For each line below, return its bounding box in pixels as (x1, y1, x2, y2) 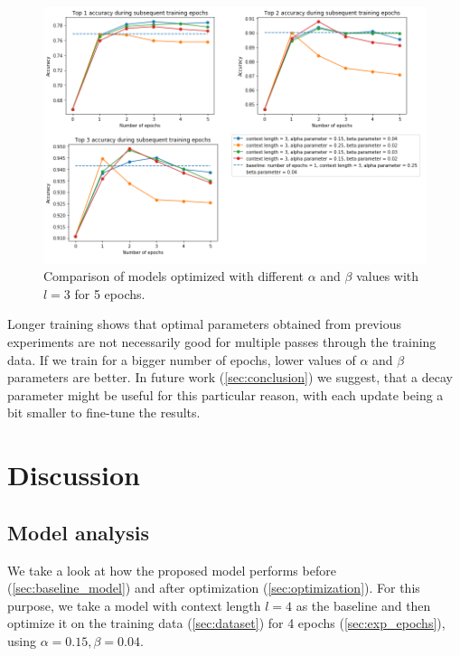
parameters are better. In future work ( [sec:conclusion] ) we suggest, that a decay (7, 368, 453, 387)
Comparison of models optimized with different (43, 267, 305, 286)
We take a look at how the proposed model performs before (7, 560, 336, 579)
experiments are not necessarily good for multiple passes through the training (7, 333, 437, 351)
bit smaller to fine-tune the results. (7, 403, 201, 422)
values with (356, 267, 419, 286)
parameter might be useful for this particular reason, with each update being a (7, 385, 444, 404)
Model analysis (7, 518, 150, 546)
